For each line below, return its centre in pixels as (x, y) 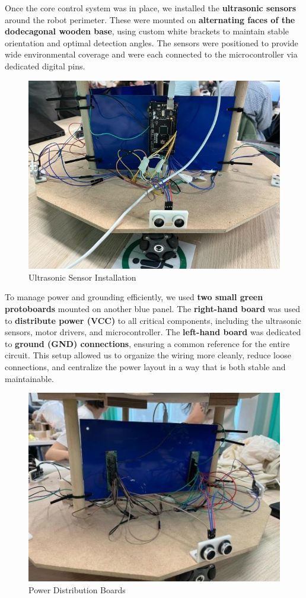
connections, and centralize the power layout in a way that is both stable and (145, 366)
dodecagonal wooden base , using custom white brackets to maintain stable (147, 31)
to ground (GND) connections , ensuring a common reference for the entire (147, 343)
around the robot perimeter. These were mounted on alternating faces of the (150, 19)
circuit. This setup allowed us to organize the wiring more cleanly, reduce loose (148, 355)
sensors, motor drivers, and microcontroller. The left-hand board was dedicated (153, 332)
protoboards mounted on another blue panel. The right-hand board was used (152, 308)
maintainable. (29, 378)
